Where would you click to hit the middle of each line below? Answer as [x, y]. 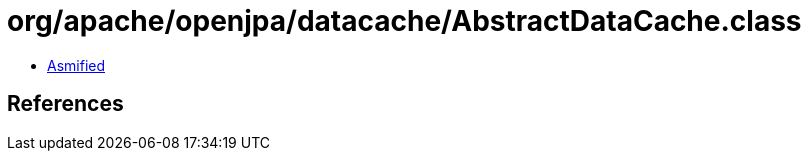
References [65, 104]
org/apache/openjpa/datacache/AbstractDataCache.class [404, 21]
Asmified [76, 65]
